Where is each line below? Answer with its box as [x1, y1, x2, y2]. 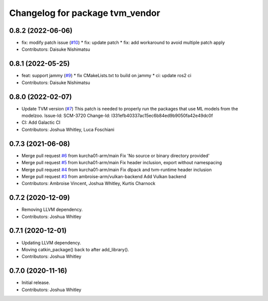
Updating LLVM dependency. [21, 239, 81, 246]
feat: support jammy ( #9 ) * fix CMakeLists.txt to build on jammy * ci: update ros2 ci [21, 73, 192, 79]
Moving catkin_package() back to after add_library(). [21, 246, 129, 252]
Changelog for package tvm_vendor [9, 7, 161, 18]
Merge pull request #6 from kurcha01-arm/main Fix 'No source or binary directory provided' [21, 152, 210, 159]
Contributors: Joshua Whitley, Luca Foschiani [21, 126, 115, 132]
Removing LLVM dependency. [21, 206, 83, 212]
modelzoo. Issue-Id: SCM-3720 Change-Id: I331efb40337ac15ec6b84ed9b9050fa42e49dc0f [21, 112, 213, 119]
